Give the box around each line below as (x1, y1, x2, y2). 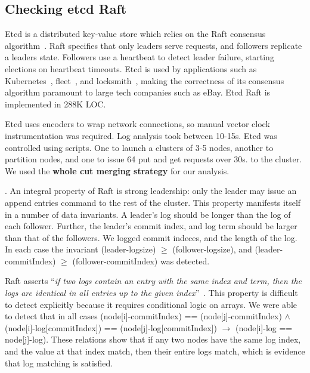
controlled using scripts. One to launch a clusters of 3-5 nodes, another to (5, 141, 274, 153)
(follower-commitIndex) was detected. (72, 254, 210, 267)
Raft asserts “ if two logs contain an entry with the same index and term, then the (5, 275, 302, 287)
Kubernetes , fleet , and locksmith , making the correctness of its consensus (5, 74, 284, 87)
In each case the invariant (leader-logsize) (5, 243, 156, 255)
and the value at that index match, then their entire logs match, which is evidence (5, 345, 305, 357)
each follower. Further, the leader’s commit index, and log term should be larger (5, 220, 297, 232)
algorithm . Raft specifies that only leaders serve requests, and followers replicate (5, 39, 302, 51)
